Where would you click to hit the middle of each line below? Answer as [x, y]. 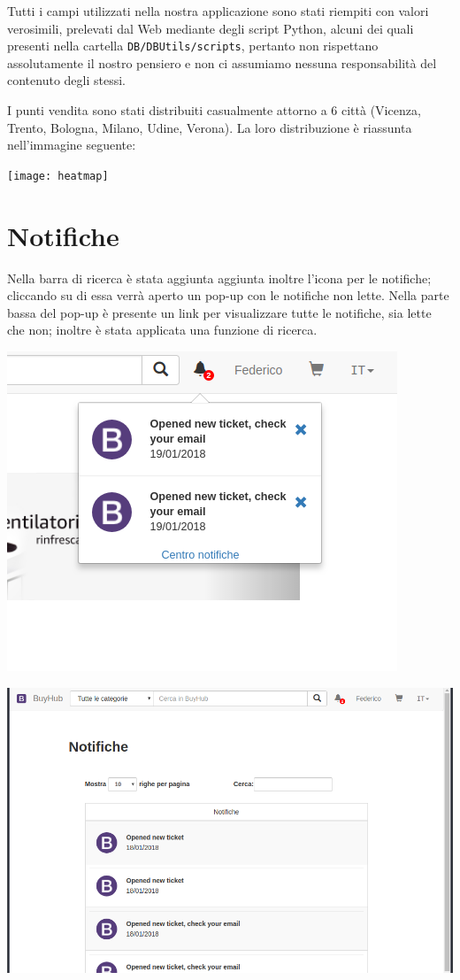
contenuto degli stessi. [66, 80]
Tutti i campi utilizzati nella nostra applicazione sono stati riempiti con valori [218, 11]
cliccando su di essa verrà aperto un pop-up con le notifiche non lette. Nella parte [228, 295]
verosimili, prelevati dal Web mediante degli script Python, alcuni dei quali [211, 28]
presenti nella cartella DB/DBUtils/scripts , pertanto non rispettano [193, 46]
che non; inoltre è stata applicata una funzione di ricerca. [162, 330]
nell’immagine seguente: [72, 145]
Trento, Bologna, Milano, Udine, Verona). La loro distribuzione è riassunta [210, 127]
